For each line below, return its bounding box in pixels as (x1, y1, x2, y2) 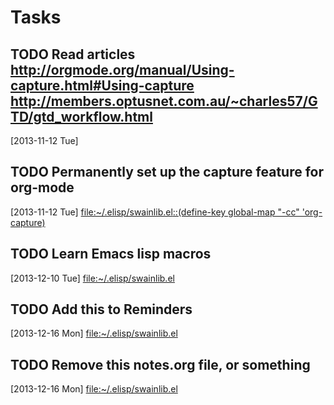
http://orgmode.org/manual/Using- (10, 61, 235, 78)
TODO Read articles (10, 46, 136, 63)
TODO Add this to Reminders (10, 301, 193, 318)
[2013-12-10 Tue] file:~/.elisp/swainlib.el (10, 272, 175, 284)
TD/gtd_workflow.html (10, 108, 153, 125)
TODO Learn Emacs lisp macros (10, 246, 212, 263)
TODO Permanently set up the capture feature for (10, 164, 325, 181)
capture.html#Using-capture (10, 77, 195, 94)
